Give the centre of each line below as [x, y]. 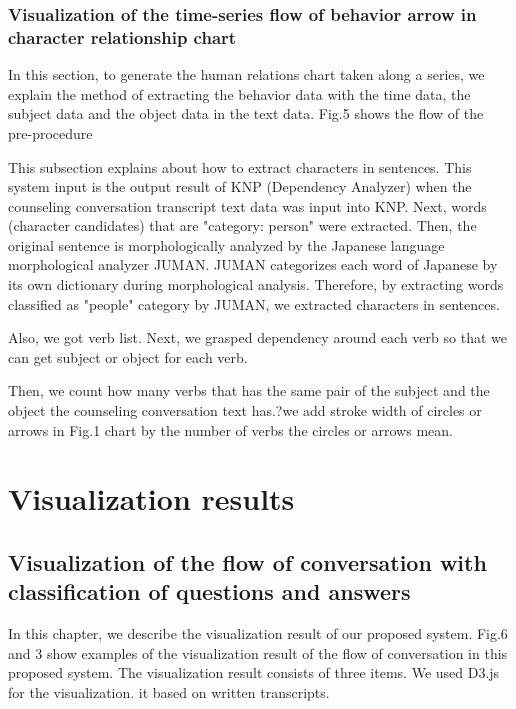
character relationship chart [122, 36]
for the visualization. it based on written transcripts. [169, 691]
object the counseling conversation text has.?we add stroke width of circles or [245, 410]
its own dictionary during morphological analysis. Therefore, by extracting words [256, 284]
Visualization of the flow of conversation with [247, 562]
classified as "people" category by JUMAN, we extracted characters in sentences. [254, 303]
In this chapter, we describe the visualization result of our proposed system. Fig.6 [258, 633]
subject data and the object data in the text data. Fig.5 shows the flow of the [246, 113]
